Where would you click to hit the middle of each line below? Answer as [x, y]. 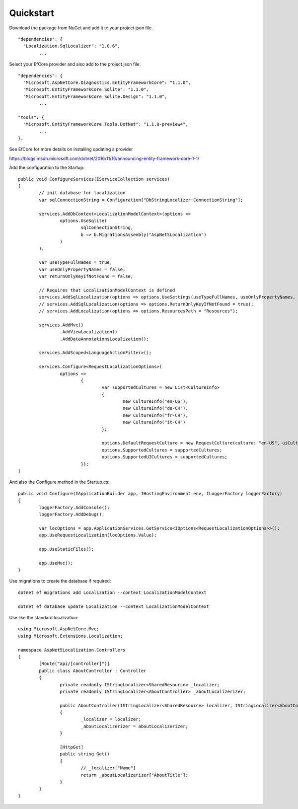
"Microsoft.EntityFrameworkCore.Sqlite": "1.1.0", [86, 90]
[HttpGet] [72, 747]
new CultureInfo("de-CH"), [155, 408]
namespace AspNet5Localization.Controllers [72, 650]
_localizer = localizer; [111, 719]
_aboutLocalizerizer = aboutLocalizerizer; [134, 726]
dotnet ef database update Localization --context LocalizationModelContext [114, 606]
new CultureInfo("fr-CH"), [155, 415]
